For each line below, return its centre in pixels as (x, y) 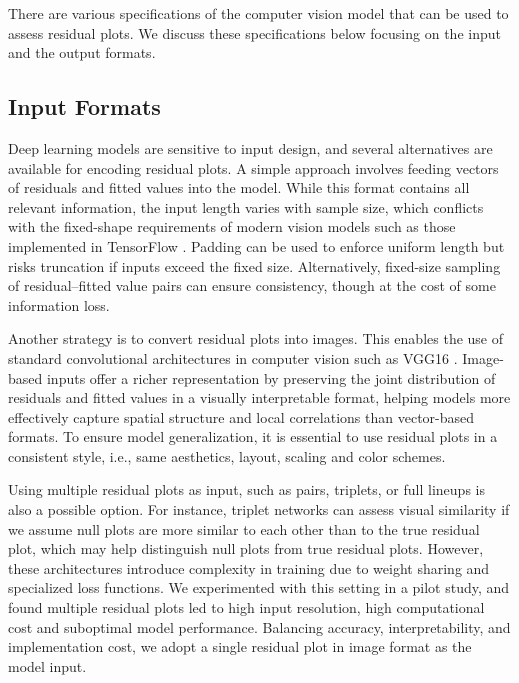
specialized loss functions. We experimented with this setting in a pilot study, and (259, 587)
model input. (47, 665)
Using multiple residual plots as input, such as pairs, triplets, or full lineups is (246, 489)
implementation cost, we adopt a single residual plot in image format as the (240, 646)
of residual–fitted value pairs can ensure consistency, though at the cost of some (252, 285)
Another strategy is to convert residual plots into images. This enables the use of (256, 338)
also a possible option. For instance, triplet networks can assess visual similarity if (259, 509)
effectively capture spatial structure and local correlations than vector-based (241, 416)
